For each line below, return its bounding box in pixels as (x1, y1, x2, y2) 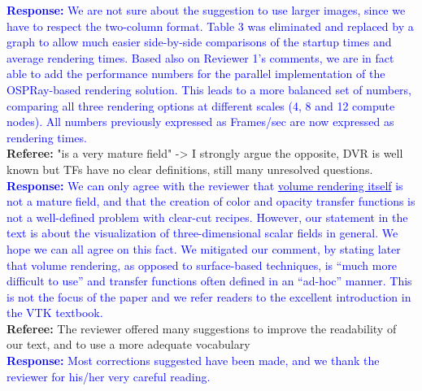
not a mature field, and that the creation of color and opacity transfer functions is (7, 193, 415, 210)
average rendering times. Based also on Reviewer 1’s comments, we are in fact (7, 49, 394, 66)
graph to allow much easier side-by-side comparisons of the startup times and (7, 33, 392, 50)
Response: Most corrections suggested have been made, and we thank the (7, 352, 380, 369)
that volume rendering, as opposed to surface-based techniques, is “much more (7, 256, 398, 273)
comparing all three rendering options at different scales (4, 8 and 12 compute (7, 97, 395, 114)
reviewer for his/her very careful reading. (7, 367, 211, 384)
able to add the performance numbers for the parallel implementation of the (7, 65, 385, 82)
